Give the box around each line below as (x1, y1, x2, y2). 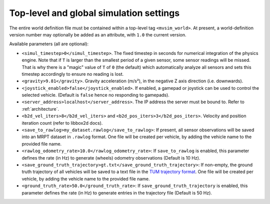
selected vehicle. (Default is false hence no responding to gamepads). (21, 92, 169, 98)
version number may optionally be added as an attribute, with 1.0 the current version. (9, 31, 186, 37)
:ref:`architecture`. (21, 106, 59, 112)
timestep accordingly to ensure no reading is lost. (21, 71, 124, 77)
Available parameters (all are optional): (9, 41, 89, 47)
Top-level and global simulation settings (9, 7, 180, 18)
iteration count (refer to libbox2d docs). (21, 120, 103, 126)
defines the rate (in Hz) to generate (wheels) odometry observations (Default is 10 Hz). (21, 155, 200, 161)
